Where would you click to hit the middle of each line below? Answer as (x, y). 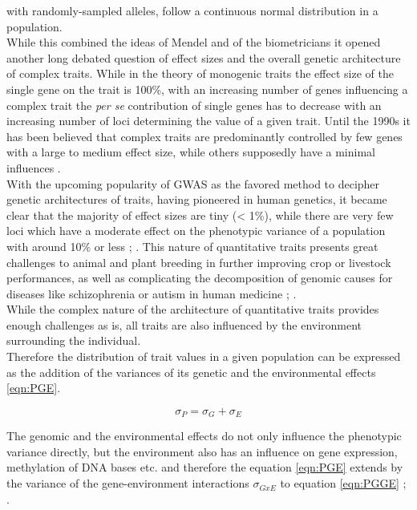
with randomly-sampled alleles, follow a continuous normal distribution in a (192, 10)
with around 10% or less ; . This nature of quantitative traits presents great (192, 246)
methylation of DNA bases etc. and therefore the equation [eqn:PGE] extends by (205, 467)
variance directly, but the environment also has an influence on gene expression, (202, 451)
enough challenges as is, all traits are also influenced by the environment (184, 324)
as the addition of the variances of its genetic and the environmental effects (191, 372)
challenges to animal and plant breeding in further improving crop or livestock (199, 262)
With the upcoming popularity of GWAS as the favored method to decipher (193, 183)
